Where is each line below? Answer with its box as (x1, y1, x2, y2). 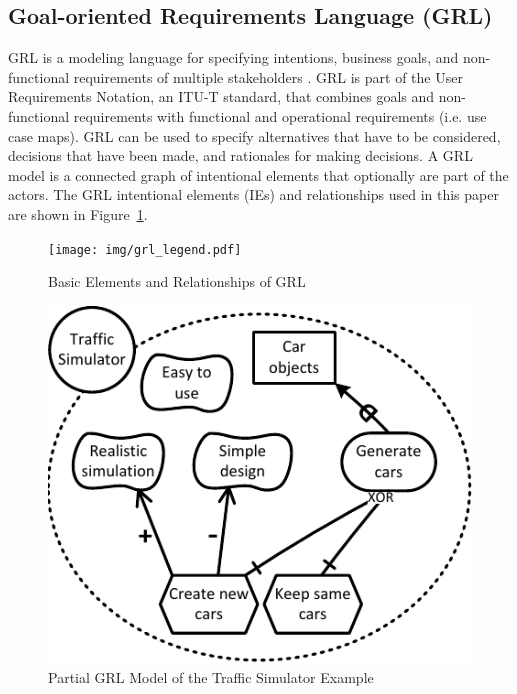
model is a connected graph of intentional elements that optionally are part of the (8, 164, 509, 185)
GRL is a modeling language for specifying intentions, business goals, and (8, 47, 459, 68)
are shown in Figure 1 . (8, 203, 148, 224)
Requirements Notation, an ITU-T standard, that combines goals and (8, 86, 435, 107)
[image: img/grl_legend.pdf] (48, 242, 242, 257)
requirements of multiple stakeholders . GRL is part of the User (73, 66, 463, 87)
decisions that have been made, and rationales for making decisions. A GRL (8, 145, 473, 166)
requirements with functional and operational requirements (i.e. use (73, 105, 487, 126)
